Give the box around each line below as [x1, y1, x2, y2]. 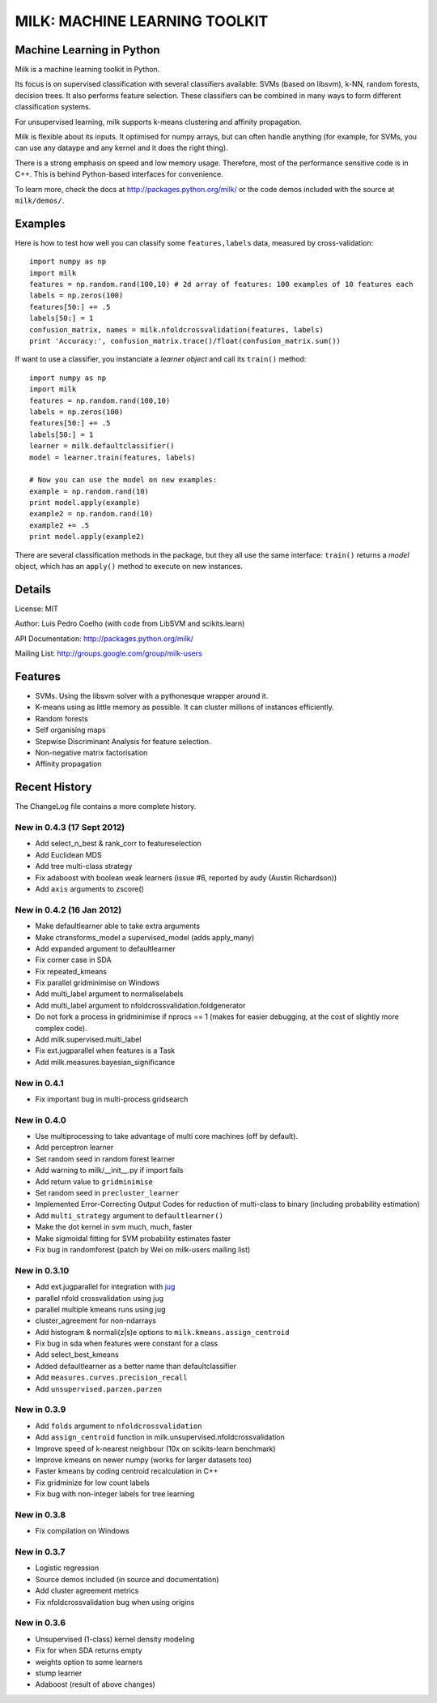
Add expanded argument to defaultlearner [35, 943, 176, 953]
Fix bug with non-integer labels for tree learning [35, 1489, 195, 1499]
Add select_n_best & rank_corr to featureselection [35, 839, 202, 849]
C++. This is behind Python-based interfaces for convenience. [15, 169, 224, 179]
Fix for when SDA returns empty [35, 1645, 142, 1655]
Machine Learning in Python [15, 43, 161, 57]
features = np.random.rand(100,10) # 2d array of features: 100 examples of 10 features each [29, 280, 414, 289]
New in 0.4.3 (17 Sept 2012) [15, 822, 125, 833]
